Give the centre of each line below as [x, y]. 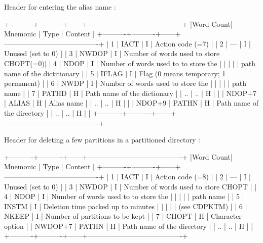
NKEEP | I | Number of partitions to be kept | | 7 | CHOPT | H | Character [123, 216]
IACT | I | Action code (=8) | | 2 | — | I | [186, 176]
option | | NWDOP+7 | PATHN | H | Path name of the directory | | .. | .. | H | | [129, 226]
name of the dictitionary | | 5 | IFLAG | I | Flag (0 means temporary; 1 [115, 73]
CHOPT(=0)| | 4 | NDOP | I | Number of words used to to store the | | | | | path [130, 63]
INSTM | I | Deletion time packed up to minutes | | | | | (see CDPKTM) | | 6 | [126, 206]
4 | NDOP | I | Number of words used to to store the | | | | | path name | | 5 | [124, 196]
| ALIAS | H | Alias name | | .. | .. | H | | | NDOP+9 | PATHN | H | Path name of [131, 103]
